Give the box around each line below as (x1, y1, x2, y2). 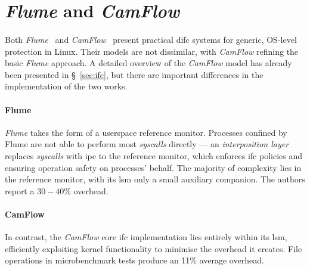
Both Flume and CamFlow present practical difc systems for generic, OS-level (5, 33, 297, 45)
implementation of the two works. (5, 80, 128, 92)
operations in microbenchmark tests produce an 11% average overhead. (5, 254, 264, 266)
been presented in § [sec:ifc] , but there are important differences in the (5, 68, 263, 80)
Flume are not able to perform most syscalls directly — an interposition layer (5, 138, 289, 150)
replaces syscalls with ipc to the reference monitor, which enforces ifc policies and (5, 149, 303, 162)
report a (5, 184, 35, 197)
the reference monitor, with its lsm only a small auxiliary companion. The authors (5, 173, 305, 185)
